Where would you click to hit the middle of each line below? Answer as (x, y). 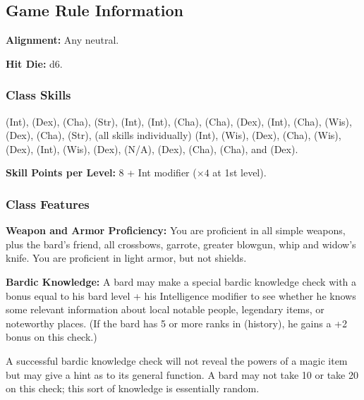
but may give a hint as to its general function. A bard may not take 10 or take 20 (182, 374)
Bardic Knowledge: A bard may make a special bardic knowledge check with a (181, 281)
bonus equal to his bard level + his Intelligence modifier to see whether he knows (181, 295)
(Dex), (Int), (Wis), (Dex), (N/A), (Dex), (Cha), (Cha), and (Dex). (152, 149)
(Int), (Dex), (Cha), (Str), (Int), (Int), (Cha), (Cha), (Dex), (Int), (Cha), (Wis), (179, 121)
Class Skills (38, 95)
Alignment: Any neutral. (62, 40)
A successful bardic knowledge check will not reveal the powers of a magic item (177, 360)
